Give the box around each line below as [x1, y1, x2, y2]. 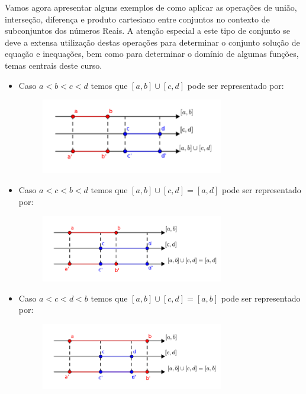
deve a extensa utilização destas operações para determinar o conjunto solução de [5, 36, 300, 48]
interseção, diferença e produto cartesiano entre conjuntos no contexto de [5, 12, 270, 25]
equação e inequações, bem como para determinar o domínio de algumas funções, [5, 47, 299, 60]
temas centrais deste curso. [5, 59, 102, 71]
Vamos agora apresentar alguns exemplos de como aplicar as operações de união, [5, 1, 297, 13]
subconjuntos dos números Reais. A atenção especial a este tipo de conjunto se [5, 24, 290, 37]
